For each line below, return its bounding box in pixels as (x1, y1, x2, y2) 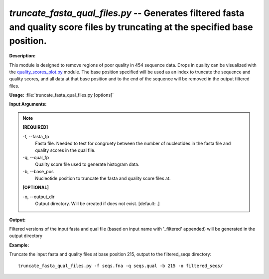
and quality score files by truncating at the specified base (9, 21, 254, 32)
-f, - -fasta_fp (22, 133, 49, 139)
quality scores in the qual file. (35, 147, 96, 153)
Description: (9, 53, 36, 59)
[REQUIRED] (22, 124, 48, 130)
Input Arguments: (9, 101, 47, 107)
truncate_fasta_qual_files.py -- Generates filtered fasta (9, 7, 245, 18)
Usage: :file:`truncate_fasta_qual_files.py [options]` (9, 92, 114, 98)
